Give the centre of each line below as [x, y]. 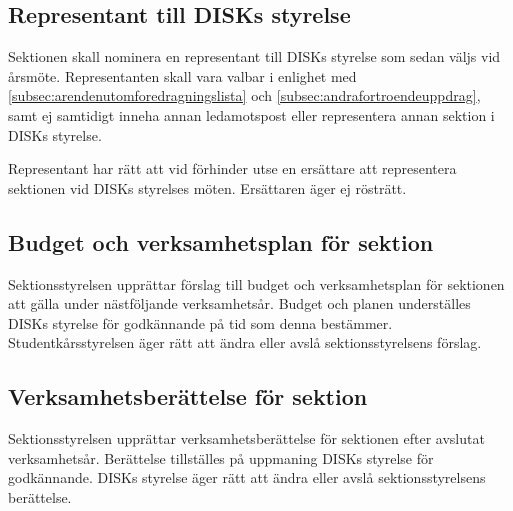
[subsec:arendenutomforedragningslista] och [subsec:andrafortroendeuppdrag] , [244, 95]
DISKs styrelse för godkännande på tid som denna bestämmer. [200, 322]
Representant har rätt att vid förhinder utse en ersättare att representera [232, 168]
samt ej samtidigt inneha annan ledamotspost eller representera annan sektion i [251, 114]
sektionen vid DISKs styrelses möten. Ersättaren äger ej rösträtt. [207, 187]
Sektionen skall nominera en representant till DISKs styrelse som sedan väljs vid [254, 56]
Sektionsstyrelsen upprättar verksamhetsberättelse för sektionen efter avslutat [246, 438]
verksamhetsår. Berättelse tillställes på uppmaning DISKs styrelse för [221, 457]
